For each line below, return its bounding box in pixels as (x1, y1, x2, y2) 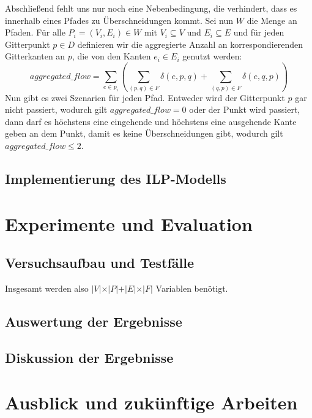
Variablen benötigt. (155, 282, 228, 295)
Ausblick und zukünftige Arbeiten (5, 390, 298, 415)
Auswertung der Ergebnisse (5, 312, 182, 330)
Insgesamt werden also (5, 282, 89, 295)
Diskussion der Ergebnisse (5, 348, 174, 367)
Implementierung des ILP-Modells (5, 169, 226, 188)
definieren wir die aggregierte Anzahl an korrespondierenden (77, 37, 303, 50)
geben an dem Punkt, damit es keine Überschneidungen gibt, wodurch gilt (5, 127, 283, 140)
